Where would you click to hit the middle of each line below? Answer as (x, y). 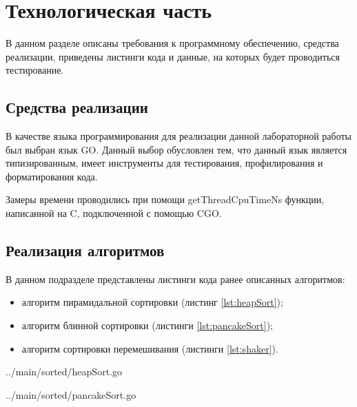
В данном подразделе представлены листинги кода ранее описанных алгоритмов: (175, 279)
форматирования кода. (52, 176)
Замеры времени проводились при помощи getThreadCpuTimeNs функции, (165, 199)
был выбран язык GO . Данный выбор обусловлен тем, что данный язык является (176, 149)
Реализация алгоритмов (85, 250)
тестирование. (35, 70)
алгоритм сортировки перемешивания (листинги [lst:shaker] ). (150, 348)
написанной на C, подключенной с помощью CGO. (114, 213)
